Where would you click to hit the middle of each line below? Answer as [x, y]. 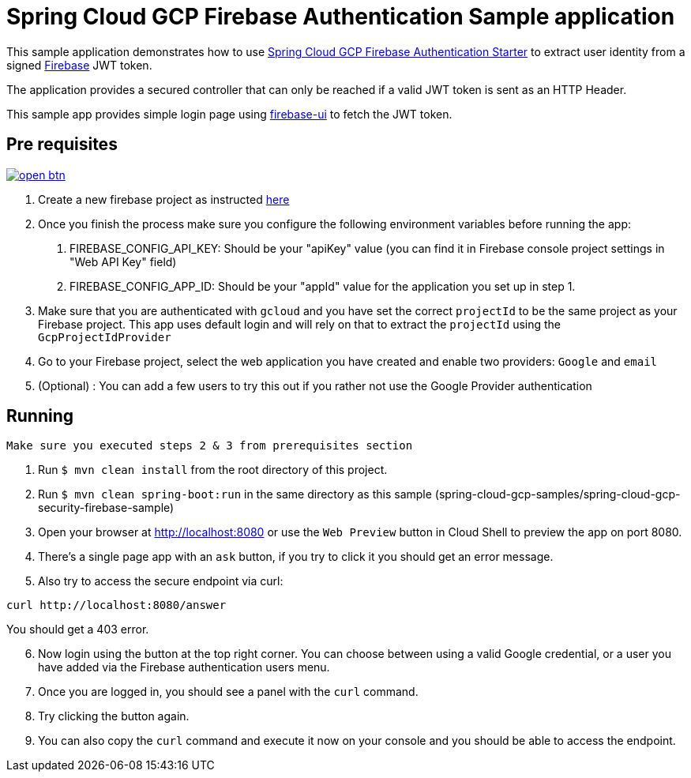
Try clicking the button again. [114, 716]
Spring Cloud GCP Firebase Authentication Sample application [341, 17]
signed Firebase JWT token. [79, 65]
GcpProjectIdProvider [105, 337]
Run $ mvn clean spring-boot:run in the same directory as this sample [235, 494]
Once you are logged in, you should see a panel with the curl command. [228, 692]
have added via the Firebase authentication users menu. [184, 667]
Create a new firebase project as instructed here [164, 199]
